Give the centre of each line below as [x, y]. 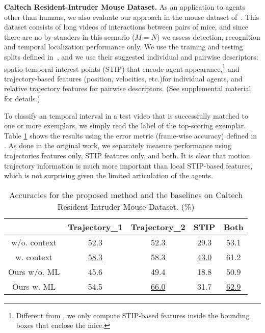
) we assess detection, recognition [208, 36]
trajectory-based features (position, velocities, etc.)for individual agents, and [123, 78]
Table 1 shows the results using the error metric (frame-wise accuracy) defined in [131, 135]
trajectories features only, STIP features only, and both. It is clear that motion [127, 155]
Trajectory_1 [95, 227]
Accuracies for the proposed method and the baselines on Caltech [126, 195]
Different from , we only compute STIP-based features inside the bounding [133, 315]
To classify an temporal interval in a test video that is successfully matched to [126, 115]
